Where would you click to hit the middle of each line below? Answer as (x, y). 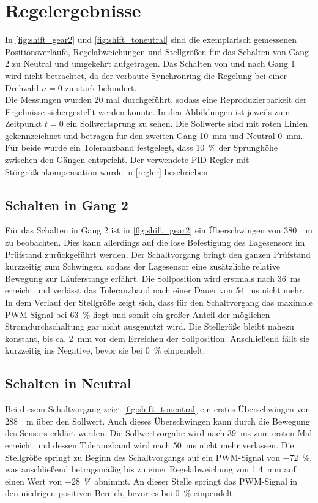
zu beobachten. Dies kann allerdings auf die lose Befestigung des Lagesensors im (155, 242)
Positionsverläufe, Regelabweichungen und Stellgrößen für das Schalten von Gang (157, 51)
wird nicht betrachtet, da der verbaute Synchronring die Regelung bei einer (146, 75)
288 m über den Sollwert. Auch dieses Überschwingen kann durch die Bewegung (157, 421)
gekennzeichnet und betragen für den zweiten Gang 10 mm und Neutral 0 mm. (154, 135)
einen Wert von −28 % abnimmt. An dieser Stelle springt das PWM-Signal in (151, 481)
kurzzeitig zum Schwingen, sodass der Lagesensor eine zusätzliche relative (142, 266)
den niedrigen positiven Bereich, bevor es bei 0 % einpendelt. (120, 493)
